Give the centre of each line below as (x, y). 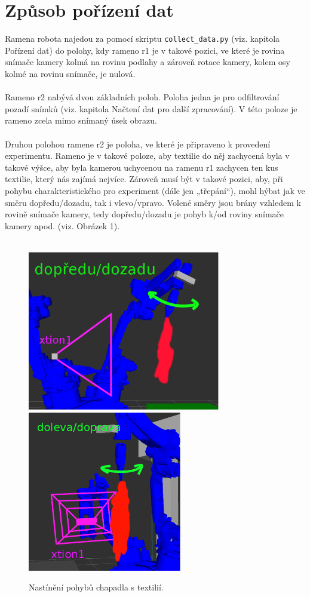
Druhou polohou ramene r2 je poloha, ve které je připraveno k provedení (138, 144)
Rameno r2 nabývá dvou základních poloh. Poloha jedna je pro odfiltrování (142, 97)
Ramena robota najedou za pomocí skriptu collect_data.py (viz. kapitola (142, 39)
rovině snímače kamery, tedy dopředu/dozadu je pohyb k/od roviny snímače (145, 214)
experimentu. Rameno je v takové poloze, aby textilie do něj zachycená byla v (147, 156)
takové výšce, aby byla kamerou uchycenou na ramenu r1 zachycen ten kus (142, 167)
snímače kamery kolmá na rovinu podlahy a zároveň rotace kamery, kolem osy (148, 62)
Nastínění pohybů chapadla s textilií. (96, 587)
